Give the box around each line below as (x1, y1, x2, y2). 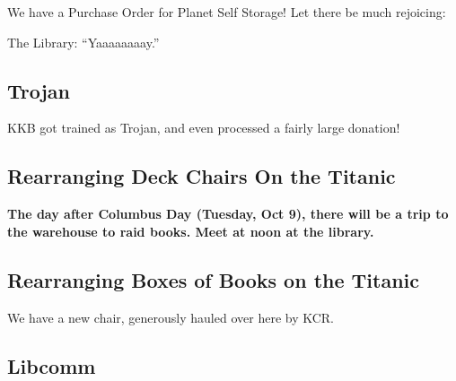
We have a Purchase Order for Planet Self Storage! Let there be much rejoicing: (7, 3, 446, 21)
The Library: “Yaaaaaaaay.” (7, 32, 160, 51)
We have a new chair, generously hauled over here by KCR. (7, 307, 335, 326)
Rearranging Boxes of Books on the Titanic (7, 265, 420, 293)
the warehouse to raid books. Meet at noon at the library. (7, 221, 374, 240)
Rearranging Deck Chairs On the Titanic (7, 162, 396, 190)
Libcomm (7, 351, 96, 379)
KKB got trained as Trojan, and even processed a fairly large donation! (7, 118, 400, 137)
